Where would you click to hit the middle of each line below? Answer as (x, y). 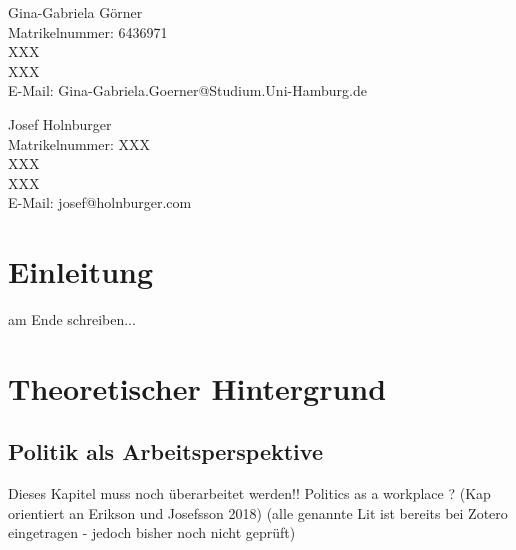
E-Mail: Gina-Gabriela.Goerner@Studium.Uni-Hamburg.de (187, 90)
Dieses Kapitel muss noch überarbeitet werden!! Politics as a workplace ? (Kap (249, 493)
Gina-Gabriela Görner (75, 12)
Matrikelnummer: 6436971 (88, 31)
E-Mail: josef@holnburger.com (100, 202)
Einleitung (81, 271)
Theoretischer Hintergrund (197, 387)
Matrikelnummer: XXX (79, 143)
